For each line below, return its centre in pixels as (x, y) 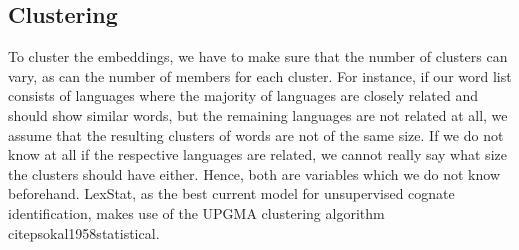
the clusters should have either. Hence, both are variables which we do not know (254, 173)
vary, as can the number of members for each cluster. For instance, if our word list (260, 75)
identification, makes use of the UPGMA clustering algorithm (196, 212)
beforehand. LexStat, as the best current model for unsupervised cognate (231, 193)
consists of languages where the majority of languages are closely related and (243, 95)
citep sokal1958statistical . (84, 232)
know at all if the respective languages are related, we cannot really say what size (257, 154)
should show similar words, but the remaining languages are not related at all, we (258, 114)
